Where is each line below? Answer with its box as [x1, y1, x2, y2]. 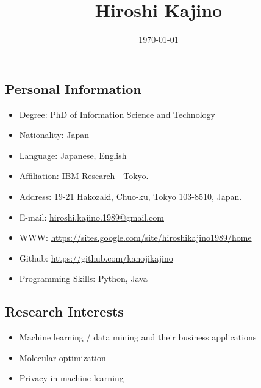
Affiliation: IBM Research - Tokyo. [19, 169, 149, 182]
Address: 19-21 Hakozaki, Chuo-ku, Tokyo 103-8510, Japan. [19, 189, 242, 202]
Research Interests [5, 302, 124, 321]
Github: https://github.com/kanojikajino [19, 251, 173, 264]
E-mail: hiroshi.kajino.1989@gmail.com [19, 210, 164, 223]
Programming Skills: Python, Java [19, 272, 148, 285]
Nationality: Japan [19, 128, 89, 141]
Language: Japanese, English [19, 148, 127, 161]
